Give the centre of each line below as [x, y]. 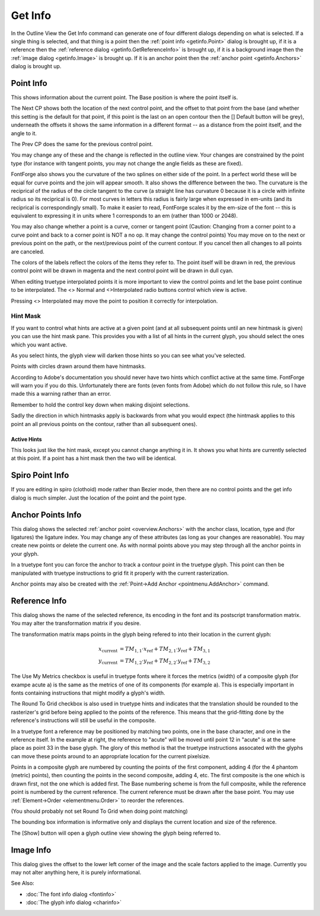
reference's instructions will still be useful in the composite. [84, 720]
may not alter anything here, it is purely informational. [76, 873]
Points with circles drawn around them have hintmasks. [79, 366]
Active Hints [26, 439]
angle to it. [24, 133]
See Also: [23, 883]
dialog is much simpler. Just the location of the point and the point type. [99, 498]
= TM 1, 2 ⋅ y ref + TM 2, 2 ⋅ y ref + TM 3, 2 [165, 661]
